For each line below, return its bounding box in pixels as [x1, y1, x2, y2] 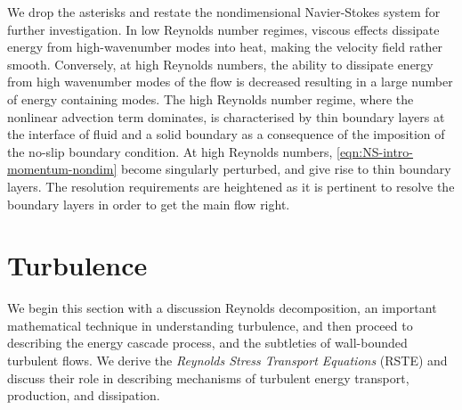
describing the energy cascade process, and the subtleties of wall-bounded [7, 333, 408, 352]
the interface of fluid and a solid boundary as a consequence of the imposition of [7, 125, 445, 143]
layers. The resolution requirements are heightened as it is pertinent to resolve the [7, 176, 455, 195]
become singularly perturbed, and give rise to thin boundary [120, 160, 451, 178]
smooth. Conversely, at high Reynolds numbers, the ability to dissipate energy [7, 54, 434, 73]
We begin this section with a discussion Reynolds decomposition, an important [7, 299, 437, 317]
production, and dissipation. [7, 386, 160, 405]
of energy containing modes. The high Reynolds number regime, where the [7, 89, 414, 108]
